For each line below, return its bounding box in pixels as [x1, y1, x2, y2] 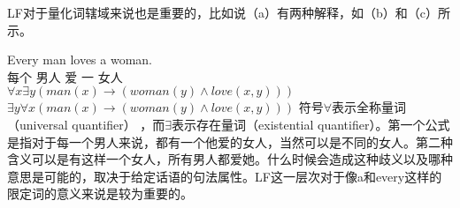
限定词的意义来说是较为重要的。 [7, 184, 193, 203]
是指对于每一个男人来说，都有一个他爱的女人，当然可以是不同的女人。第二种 [7, 132, 453, 151]
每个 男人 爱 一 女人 [7, 67, 123, 85]
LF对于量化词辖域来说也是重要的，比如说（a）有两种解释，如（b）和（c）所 [7, 4, 450, 21]
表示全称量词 [332, 98, 407, 116]
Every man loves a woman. [7, 50, 153, 69]
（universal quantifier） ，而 [7, 115, 165, 133]
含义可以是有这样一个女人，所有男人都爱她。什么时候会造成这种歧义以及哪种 [7, 150, 453, 168]
